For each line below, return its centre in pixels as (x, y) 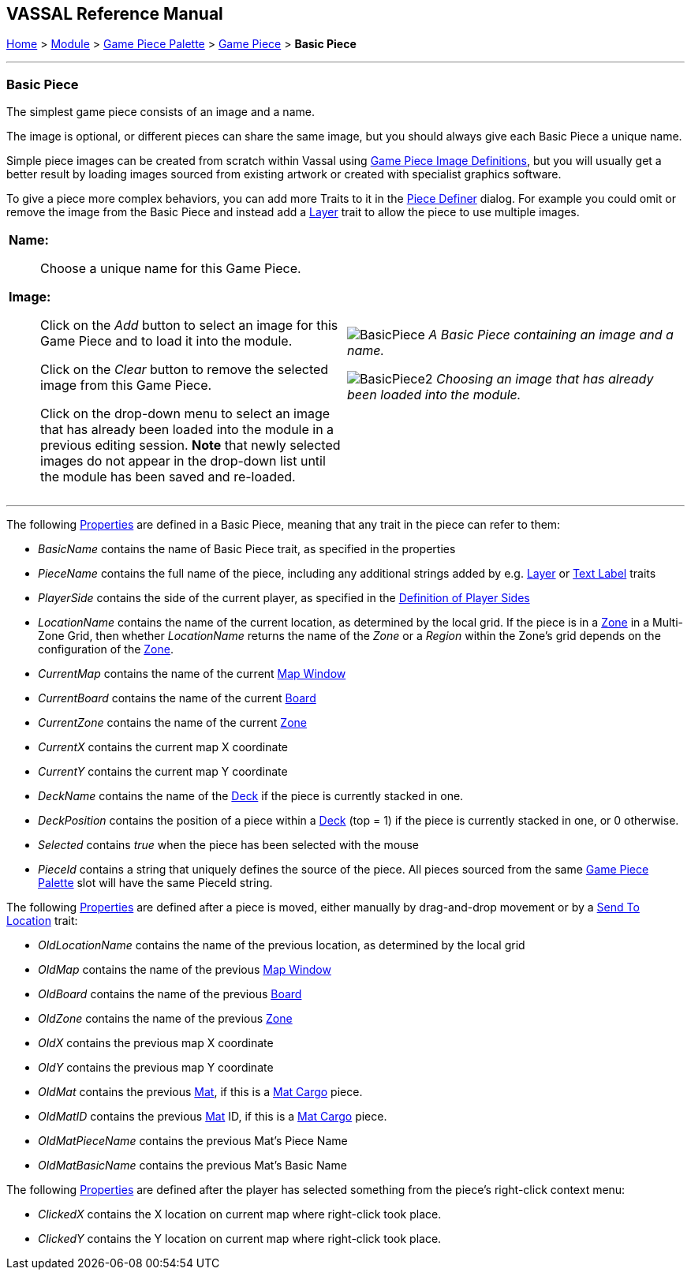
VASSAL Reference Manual (115, 14)
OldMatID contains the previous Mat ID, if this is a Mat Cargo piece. (213, 1117)
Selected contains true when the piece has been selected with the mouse (229, 845)
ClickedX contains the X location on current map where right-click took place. (240, 1214)
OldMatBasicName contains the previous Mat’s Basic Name (192, 1166)
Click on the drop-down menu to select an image (185, 414)
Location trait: (42, 921)
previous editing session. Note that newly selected (190, 445)
